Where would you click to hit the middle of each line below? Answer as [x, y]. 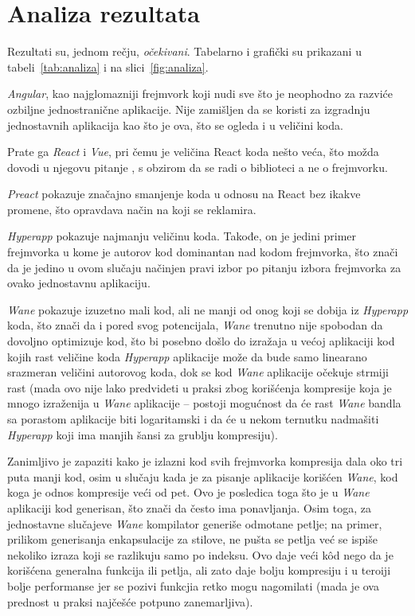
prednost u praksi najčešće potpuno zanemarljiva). [130, 601]
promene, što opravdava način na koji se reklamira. [132, 209]
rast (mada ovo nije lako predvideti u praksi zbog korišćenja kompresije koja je [200, 387]
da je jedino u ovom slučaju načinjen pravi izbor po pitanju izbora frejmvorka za [204, 267]
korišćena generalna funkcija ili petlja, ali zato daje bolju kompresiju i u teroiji [199, 570]
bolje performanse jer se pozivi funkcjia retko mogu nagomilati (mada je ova [193, 585]
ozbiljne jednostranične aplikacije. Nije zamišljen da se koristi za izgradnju [189, 109]
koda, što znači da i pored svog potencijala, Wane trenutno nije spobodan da [195, 325]
